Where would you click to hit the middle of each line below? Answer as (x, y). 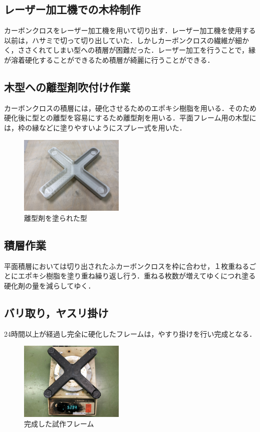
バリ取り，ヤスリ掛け (56, 312)
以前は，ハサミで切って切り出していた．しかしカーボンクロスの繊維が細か (126, 40)
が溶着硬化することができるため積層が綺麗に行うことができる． (109, 59)
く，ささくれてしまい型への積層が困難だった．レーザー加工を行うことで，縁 (130, 50)
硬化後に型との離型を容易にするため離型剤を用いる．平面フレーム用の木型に (130, 118)
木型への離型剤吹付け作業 (67, 87)
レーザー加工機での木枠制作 (72, 9)
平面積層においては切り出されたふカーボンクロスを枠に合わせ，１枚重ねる (127, 266)
